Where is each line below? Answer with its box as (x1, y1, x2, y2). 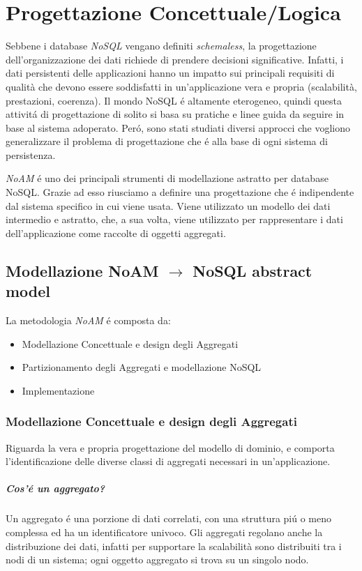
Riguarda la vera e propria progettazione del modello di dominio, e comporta (6, 440, 335, 455)
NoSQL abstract (193, 259, 312, 281)
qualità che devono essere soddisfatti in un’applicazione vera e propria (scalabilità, (6, 79, 357, 93)
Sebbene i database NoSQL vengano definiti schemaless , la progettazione (6, 38, 317, 53)
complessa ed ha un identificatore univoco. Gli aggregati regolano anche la (6, 524, 323, 539)
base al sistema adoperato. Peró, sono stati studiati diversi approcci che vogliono (6, 120, 350, 135)
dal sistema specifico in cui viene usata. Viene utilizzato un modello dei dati (6, 198, 331, 213)
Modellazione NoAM (6, 259, 159, 281)
